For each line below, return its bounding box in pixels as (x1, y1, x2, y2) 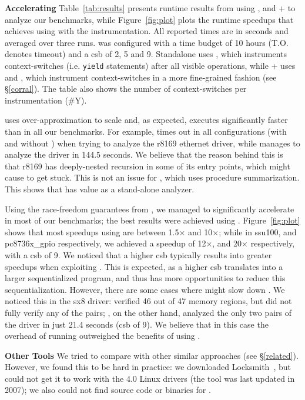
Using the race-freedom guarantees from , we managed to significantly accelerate (5, 202, 294, 215)
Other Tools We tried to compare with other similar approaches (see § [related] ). (5, 349, 299, 361)
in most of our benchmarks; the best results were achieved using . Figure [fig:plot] (5, 214, 300, 226)
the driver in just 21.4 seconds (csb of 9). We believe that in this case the (5, 318, 269, 330)
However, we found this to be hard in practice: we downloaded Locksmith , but (5, 361, 291, 373)
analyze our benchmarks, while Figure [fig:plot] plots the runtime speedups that (5, 13, 294, 25)
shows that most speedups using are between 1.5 (5, 225, 179, 238)
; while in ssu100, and (219, 225, 297, 238)
